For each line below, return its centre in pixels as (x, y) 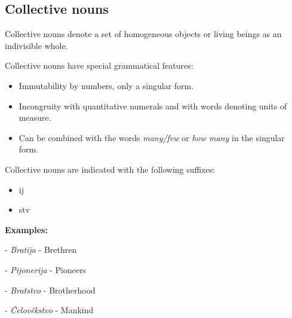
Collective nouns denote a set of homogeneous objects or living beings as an (143, 34)
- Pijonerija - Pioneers (46, 269)
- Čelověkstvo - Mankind (49, 310)
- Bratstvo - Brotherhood (50, 290)
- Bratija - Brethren (41, 250)
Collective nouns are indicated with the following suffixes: (110, 169)
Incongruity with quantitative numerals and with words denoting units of (153, 106)
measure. (35, 117)
